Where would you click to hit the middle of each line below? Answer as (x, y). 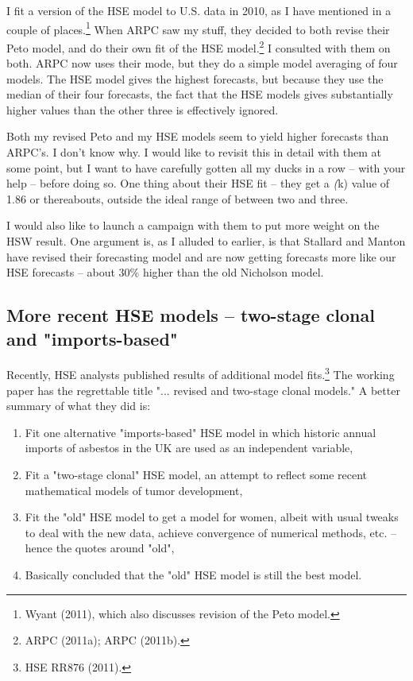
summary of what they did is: (79, 406)
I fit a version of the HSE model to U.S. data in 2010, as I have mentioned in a (199, 10)
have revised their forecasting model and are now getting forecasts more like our (201, 256)
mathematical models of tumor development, (134, 490)
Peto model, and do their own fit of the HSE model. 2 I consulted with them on (199, 46)
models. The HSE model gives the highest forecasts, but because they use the (195, 78)
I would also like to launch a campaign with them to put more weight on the (193, 225)
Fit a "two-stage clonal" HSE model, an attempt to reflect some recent (196, 475)
